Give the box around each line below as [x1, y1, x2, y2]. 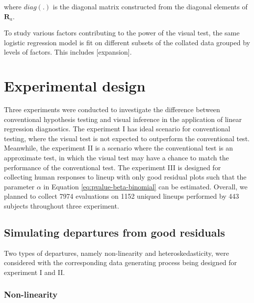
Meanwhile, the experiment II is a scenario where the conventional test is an [4, 143, 233, 153]
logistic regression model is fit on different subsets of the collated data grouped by [4, 37, 250, 47]
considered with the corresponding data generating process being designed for [4, 257, 237, 268]
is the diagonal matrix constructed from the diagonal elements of [52, 1, 248, 11]
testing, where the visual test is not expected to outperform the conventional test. [4, 133, 250, 143]
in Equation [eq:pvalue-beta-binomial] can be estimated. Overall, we [43, 181, 248, 191]
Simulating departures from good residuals [4, 225, 225, 240]
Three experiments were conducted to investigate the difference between [4, 104, 220, 115]
